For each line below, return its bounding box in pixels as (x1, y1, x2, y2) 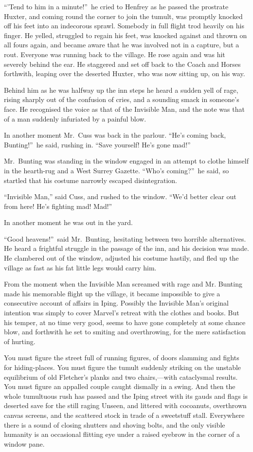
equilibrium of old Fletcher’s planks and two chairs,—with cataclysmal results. (4, 371, 238, 382)
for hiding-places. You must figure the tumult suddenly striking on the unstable (4, 362, 241, 372)
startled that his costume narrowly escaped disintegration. (4, 175, 177, 185)
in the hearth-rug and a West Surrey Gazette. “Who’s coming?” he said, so (4, 165, 229, 175)
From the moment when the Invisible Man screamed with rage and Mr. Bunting (4, 279, 242, 289)
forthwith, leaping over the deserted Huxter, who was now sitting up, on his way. (4, 68, 245, 79)
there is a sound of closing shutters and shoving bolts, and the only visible (4, 419, 225, 430)
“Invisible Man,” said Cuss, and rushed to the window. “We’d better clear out (4, 191, 236, 202)
